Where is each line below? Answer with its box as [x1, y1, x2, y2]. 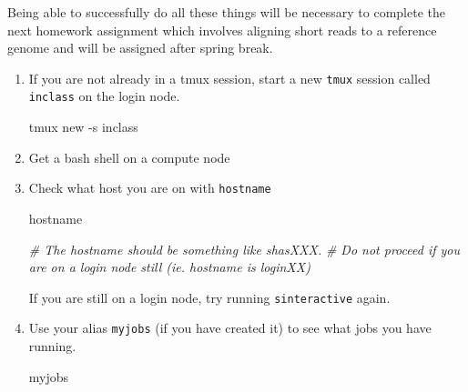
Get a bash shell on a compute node [28, 147, 230, 166]
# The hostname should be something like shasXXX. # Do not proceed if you [28, 239, 460, 258]
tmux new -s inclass [28, 117, 138, 136]
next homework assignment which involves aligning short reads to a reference [7, 20, 437, 39]
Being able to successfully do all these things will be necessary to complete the [7, 3, 445, 21]
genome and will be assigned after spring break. [7, 38, 273, 57]
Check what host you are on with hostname [28, 178, 271, 197]
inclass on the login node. [28, 86, 180, 106]
